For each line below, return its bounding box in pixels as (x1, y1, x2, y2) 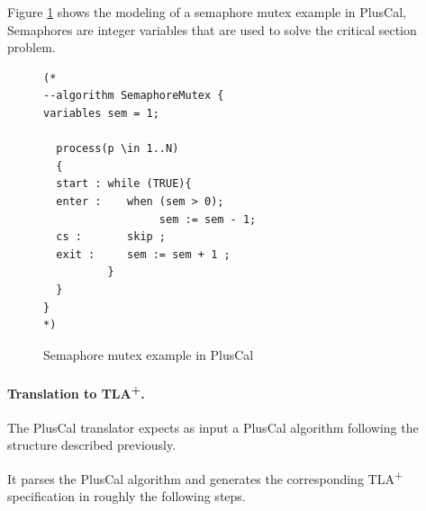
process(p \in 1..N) (56, 142, 179, 156)
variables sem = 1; (43, 106, 159, 120)
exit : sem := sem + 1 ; (56, 247, 231, 261)
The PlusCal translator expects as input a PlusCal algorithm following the (7, 417, 419, 436)
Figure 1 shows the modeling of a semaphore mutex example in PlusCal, (7, 3, 406, 21)
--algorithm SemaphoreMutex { (43, 89, 224, 103)
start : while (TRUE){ (56, 177, 192, 191)
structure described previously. (7, 435, 177, 454)
